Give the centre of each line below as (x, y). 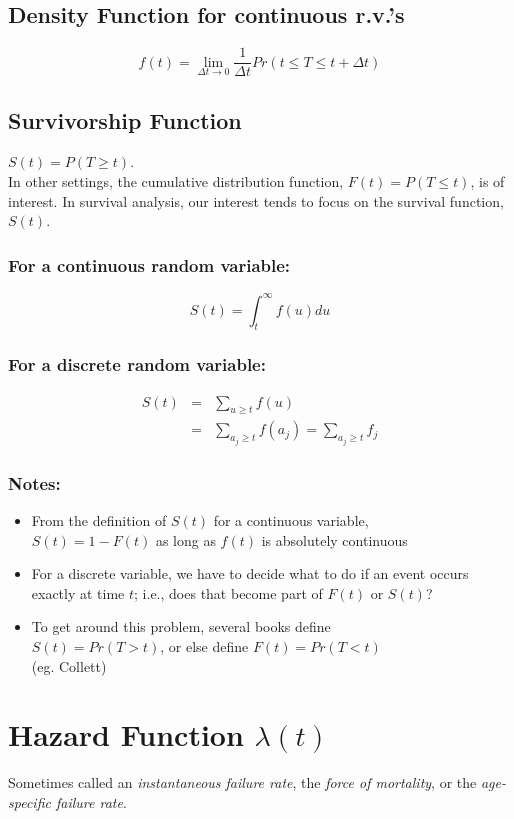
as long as (185, 539)
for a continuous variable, (291, 520)
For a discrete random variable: (137, 364)
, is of (487, 181)
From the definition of (99, 520)
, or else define (204, 646)
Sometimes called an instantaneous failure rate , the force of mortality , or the (242, 782)
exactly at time (78, 592)
